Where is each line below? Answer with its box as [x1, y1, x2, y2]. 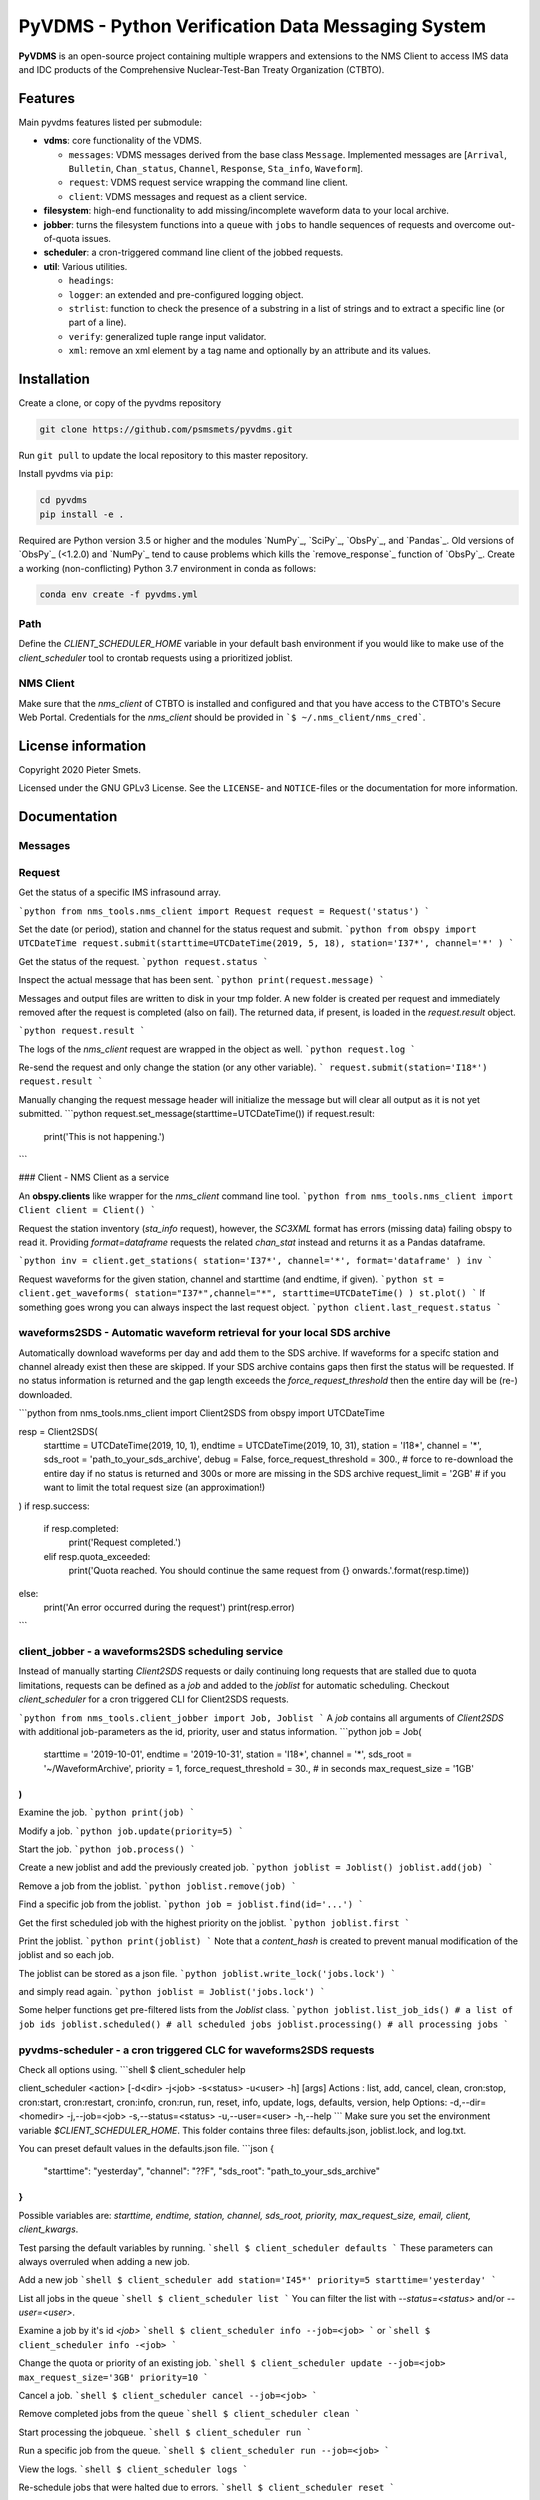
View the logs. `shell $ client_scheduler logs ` [18, 2463, 249, 2475]
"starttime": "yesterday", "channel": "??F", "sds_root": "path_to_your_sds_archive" [43, 2165, 380, 2177]
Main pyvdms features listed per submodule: [18, 116, 202, 128]
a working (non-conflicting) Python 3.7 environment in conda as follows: [18, 562, 317, 574]
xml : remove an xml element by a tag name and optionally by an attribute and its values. [68, 345, 432, 357]
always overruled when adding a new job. [18, 2255, 190, 2267]
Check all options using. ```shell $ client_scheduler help [18, 2064, 246, 2076]
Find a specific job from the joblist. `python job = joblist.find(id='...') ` [18, 1898, 364, 1910]
